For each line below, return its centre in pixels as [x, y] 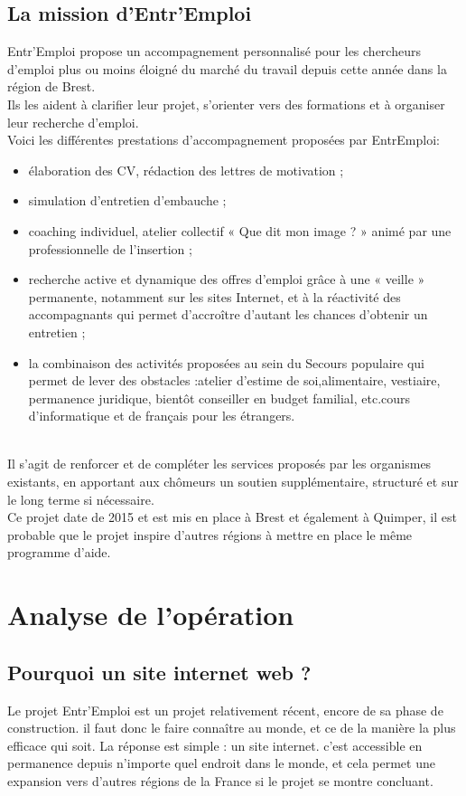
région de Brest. [51, 86]
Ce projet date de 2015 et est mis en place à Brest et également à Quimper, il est [232, 517]
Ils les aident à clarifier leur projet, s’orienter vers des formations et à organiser [226, 104]
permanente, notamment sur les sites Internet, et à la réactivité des [214, 296]
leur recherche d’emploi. [73, 122]
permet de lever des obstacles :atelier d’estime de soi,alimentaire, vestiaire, [234, 380]
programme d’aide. [59, 552]
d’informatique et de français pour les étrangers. [162, 416]
